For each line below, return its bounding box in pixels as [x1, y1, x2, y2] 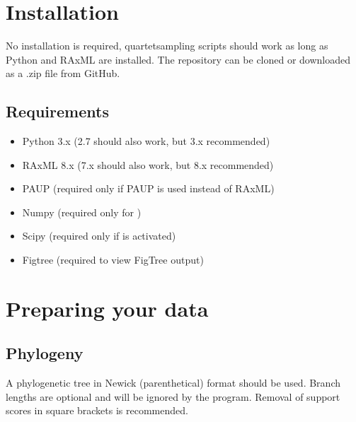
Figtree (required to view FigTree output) [22, 252, 204, 267]
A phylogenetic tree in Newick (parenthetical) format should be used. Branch [6, 375, 341, 390]
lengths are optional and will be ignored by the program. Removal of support [6, 389, 340, 404]
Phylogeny [6, 342, 84, 364]
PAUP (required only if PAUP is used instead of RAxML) [22, 181, 275, 196]
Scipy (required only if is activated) [22, 228, 176, 243]
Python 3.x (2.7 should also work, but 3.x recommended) [22, 134, 270, 148]
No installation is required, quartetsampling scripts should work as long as [6, 38, 328, 53]
